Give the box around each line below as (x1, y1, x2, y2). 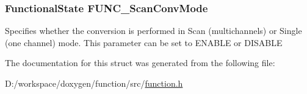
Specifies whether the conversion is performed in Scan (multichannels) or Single (5, 24, 302, 37)
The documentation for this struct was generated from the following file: (5, 56, 275, 69)
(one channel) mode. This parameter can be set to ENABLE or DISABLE (5, 36, 283, 49)
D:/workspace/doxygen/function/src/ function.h (5, 77, 183, 89)
